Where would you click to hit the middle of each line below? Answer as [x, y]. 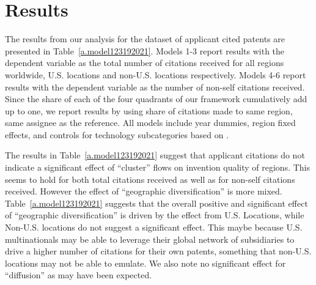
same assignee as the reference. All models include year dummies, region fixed [150, 123]
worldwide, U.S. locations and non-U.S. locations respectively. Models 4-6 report [156, 74]
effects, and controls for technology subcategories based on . [117, 134]
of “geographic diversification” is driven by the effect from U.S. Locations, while [155, 215]
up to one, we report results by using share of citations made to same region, [149, 110]
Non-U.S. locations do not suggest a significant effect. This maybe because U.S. [154, 227]
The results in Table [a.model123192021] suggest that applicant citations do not [155, 155]
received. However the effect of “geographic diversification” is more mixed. [144, 191]
